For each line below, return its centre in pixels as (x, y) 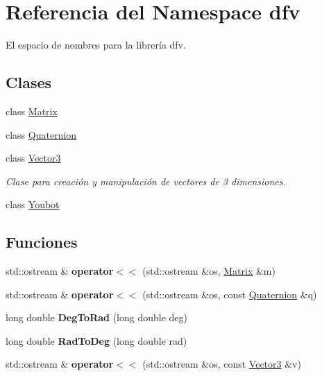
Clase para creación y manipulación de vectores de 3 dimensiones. (146, 181)
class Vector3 (33, 158)
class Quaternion (41, 134)
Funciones (42, 242)
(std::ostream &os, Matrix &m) (209, 271)
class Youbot (33, 204)
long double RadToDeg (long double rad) (96, 340)
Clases (29, 82)
